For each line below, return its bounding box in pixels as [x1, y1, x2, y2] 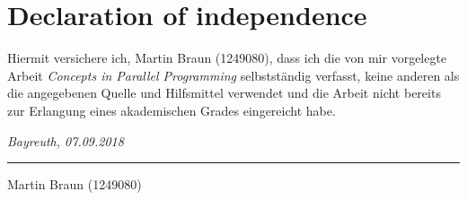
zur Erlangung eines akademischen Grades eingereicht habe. [7, 100, 336, 119]
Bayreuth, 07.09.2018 [7, 131, 124, 150]
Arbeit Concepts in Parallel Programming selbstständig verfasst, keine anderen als [7, 65, 460, 84]
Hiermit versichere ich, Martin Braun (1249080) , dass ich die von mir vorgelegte [7, 48, 447, 67]
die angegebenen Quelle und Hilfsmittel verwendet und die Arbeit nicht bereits [7, 83, 441, 102]
